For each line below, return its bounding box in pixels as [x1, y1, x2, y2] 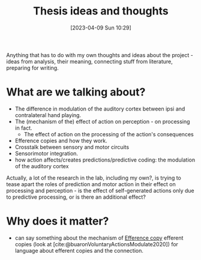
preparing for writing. [6, 64, 59, 71]
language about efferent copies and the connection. [14, 247, 144, 254]
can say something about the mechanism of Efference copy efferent [14, 234, 184, 241]
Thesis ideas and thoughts [32, 4, 169, 18]
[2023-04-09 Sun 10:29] [70, 24, 132, 31]
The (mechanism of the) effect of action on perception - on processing [14, 118, 190, 125]
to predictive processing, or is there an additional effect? [6, 193, 146, 201]
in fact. [14, 124, 32, 132]
